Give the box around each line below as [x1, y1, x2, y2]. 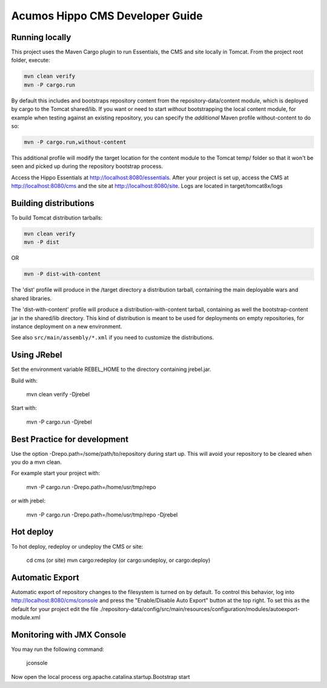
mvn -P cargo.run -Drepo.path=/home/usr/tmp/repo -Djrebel [26, 511, 178, 518]
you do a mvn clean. [11, 458, 62, 466]
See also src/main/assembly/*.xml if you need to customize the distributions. [11, 334, 214, 341]
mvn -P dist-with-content [24, 270, 101, 278]
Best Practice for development [11, 434, 129, 444]
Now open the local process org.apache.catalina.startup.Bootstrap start [11, 673, 190, 680]
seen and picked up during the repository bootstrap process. [11, 162, 163, 170]
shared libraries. [11, 295, 52, 302]
